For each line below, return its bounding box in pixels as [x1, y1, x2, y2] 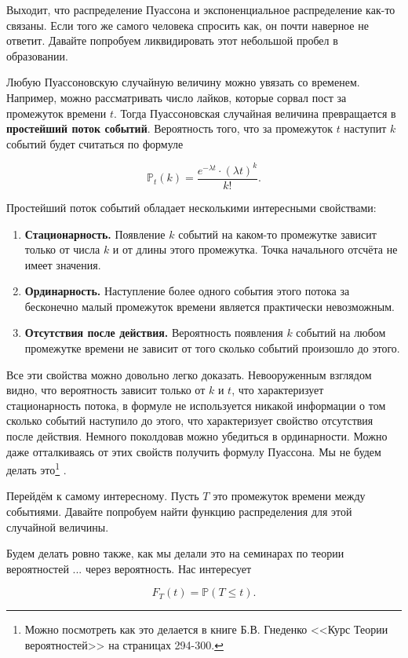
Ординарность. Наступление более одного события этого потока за [24, 283, 350, 299]
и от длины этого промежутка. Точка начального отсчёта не [112, 241, 398, 258]
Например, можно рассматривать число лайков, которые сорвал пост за [6, 89, 347, 105]
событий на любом [296, 324, 386, 341]
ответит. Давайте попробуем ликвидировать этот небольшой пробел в [6, 32, 338, 49]
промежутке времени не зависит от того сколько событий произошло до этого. [24, 340, 400, 356]
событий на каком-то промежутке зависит [178, 225, 377, 242]
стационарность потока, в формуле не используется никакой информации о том [6, 397, 386, 413]
